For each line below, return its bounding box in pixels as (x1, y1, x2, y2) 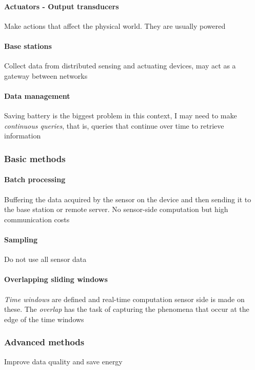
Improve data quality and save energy (4, 356, 123, 366)
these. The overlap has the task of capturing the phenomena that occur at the (4, 304, 249, 314)
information (4, 130, 41, 141)
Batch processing (4, 174, 66, 185)
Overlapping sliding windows (4, 274, 108, 285)
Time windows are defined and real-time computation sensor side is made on (4, 293, 245, 304)
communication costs (4, 214, 70, 224)
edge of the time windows (4, 313, 84, 324)
